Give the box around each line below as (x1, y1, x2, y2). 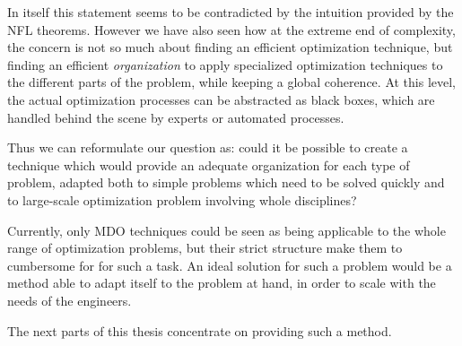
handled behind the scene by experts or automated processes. (7, 108, 344, 126)
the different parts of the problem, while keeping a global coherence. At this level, (7, 73, 457, 91)
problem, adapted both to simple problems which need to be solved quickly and (7, 173, 445, 192)
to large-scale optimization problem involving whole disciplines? (7, 190, 357, 209)
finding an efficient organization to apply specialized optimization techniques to (7, 55, 443, 74)
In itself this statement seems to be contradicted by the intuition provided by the (7, 3, 454, 21)
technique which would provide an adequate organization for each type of (7, 155, 410, 174)
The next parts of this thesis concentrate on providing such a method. (7, 321, 392, 340)
